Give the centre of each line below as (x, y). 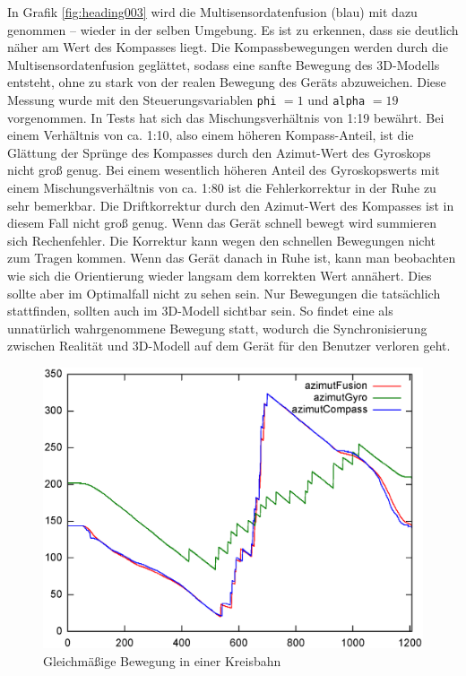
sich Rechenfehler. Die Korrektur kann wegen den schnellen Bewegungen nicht (222, 240)
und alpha (337, 99)
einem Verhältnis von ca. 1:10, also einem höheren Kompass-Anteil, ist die (211, 135)
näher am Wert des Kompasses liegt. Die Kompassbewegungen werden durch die (228, 47)
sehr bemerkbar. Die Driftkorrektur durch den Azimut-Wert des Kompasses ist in (231, 205)
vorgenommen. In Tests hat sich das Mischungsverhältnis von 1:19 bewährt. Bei (226, 117)
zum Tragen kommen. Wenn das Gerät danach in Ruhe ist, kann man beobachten (232, 258)
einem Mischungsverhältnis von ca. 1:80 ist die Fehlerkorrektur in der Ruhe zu (222, 187)
